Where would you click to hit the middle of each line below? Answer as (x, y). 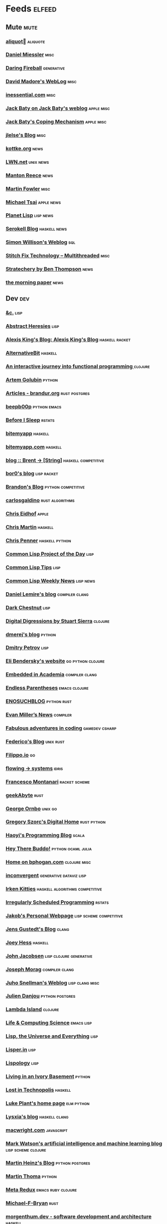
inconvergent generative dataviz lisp (46, 875)
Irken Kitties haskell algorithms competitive (54, 889)
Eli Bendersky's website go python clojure (55, 661)
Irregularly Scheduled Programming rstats (57, 902)
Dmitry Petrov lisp (27, 648)
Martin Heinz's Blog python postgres (48, 1163)
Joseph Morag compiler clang (40, 969)
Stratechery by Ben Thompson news (50, 269)
